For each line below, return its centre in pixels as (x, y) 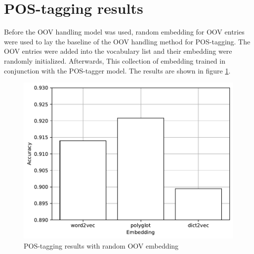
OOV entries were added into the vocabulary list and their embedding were (118, 51)
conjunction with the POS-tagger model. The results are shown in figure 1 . (117, 70)
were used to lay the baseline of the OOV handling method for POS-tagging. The (127, 41)
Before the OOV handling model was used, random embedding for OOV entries (124, 32)
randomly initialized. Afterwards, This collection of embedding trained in (115, 60)
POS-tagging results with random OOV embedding (101, 245)
